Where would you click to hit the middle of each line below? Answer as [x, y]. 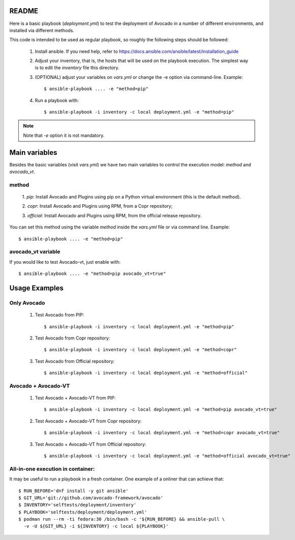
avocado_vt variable [35, 252]
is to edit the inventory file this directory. [77, 68]
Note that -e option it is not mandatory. [64, 135]
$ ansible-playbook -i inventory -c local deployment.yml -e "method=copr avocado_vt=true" [162, 433]
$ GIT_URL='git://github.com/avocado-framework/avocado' [91, 498]
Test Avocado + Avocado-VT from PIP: [75, 398]
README [24, 11]
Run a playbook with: [57, 100]
